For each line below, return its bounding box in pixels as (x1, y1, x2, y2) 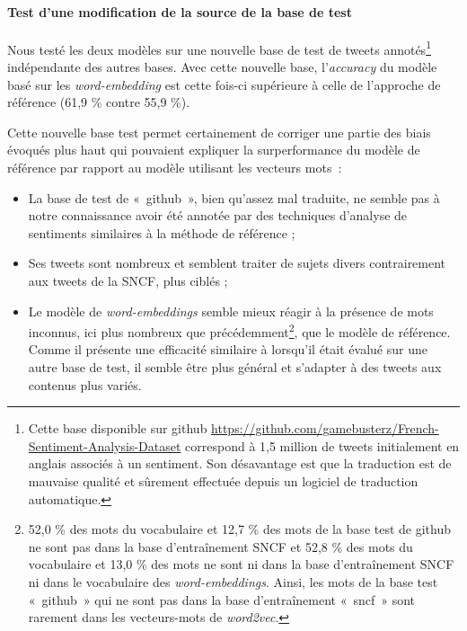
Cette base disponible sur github (28, 419, 207, 438)
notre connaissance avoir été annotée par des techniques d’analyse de (28, 206, 408, 225)
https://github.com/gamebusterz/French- (211, 419, 439, 438)
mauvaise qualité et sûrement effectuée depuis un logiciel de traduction (28, 471, 419, 490)
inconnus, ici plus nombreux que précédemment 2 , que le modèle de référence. (28, 320, 451, 341)
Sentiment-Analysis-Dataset (28, 436, 181, 455)
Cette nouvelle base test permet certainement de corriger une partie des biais (7, 122, 431, 141)
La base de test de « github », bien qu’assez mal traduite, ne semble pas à (28, 188, 440, 207)
